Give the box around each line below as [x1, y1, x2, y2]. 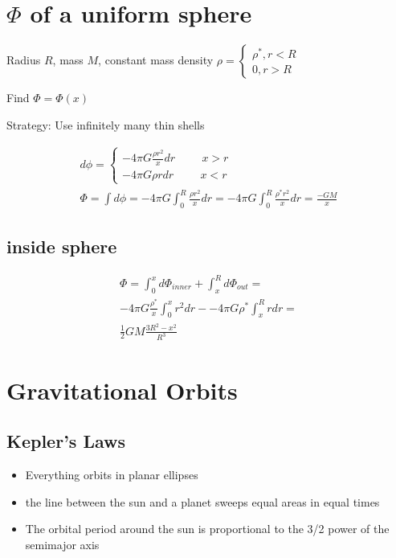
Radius [6, 51, 41, 68]
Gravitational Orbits [6, 373, 238, 406]
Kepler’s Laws [6, 429, 125, 453]
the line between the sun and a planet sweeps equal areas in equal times [25, 493, 380, 510]
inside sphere [6, 233, 117, 258]
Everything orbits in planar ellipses [25, 466, 198, 483]
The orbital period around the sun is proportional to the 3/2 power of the [25, 520, 390, 537]
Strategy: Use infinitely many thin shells [6, 116, 205, 133]
